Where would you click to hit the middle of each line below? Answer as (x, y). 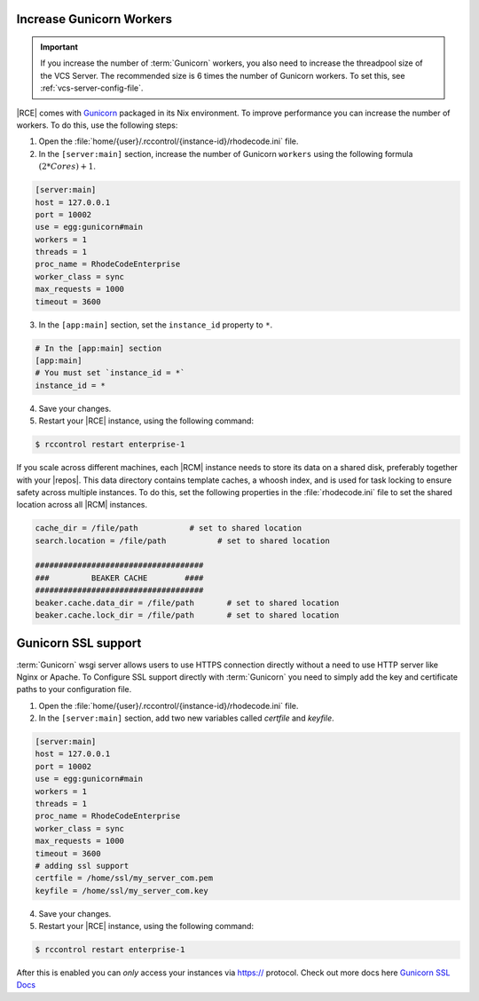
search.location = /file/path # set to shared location (182, 540)
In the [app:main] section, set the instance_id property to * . (156, 325)
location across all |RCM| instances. (82, 505)
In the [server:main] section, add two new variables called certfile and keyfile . (186, 718)
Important (59, 47)
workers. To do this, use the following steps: (97, 125)
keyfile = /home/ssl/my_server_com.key (122, 891)
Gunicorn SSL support (79, 643)
